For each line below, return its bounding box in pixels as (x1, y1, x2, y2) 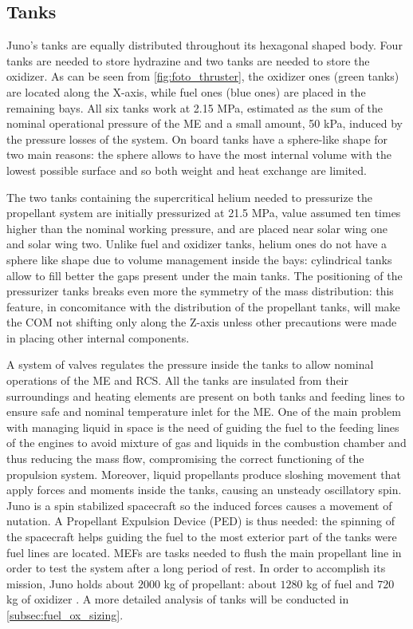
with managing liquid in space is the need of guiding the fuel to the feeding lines (6, 418, 399, 435)
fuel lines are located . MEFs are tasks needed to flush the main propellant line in (6, 544, 402, 560)
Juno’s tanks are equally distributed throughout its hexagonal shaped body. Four (6, 37, 403, 53)
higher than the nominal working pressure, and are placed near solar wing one (6, 220, 388, 236)
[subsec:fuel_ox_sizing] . (6, 606, 124, 623)
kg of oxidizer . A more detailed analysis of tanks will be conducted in (6, 591, 349, 607)
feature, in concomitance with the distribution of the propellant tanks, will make (6, 298, 400, 314)
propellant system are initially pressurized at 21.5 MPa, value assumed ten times (6, 204, 401, 221)
